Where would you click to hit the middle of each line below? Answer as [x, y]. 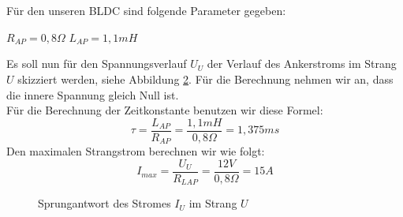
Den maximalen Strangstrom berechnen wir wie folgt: [136, 151]
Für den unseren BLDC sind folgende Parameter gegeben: [146, 11]
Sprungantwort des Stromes [104, 203]
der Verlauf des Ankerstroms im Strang [302, 64]
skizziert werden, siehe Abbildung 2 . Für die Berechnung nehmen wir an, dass [205, 79]
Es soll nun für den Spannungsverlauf [97, 64]
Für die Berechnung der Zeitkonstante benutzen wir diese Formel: [165, 110]
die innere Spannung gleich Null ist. [93, 94]
